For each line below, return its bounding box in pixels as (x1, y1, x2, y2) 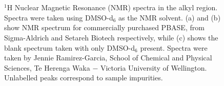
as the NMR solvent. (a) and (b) (118, 12, 221, 23)
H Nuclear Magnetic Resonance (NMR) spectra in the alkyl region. (7, 2, 218, 13)
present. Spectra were (140, 42, 208, 53)
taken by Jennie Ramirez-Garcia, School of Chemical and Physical (4, 52, 212, 63)
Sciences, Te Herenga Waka (4, 62, 90, 73)
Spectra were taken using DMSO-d (4, 12, 113, 23)
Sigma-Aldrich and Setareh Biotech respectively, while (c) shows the (4, 32, 218, 42)
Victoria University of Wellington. (100, 62, 207, 73)
